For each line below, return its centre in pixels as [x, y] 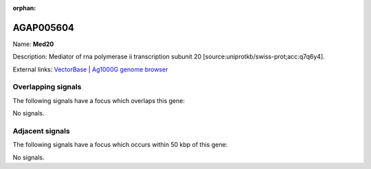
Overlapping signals [47, 87]
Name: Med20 [33, 44]
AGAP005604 [44, 27]
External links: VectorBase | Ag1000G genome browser [90, 69]
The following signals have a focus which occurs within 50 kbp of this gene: [120, 145]
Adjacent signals [41, 131]
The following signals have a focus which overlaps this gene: [99, 100]
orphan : [24, 8]
